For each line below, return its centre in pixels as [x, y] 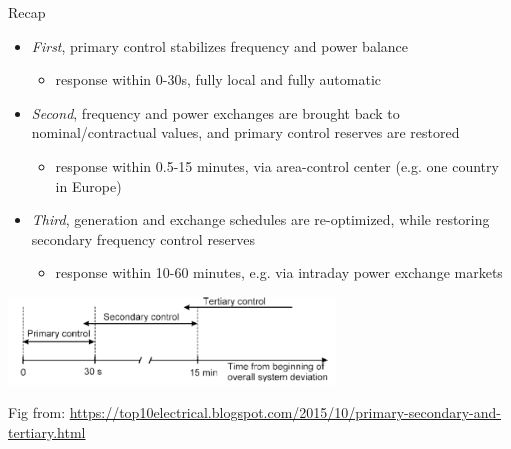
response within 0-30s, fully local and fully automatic [218, 79]
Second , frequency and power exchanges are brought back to [215, 112]
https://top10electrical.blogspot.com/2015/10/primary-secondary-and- [285, 412]
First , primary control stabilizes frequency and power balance [220, 45]
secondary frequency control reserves [143, 238]
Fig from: [37, 412]
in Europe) [88, 185]
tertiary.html [47, 431]
